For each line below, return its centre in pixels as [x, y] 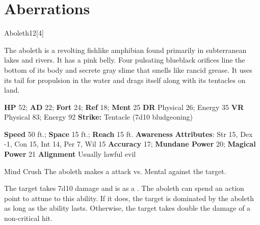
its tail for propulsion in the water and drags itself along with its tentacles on [125, 80]
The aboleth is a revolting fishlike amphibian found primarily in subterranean [125, 50]
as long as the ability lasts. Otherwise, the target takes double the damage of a [127, 208]
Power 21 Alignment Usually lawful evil [70, 154]
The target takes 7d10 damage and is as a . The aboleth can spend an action [124, 188]
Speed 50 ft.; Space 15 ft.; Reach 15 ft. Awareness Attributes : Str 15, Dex [128, 134]
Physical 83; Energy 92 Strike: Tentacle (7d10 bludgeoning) [98, 117]
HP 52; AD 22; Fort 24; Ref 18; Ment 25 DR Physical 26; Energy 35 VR [124, 107]
